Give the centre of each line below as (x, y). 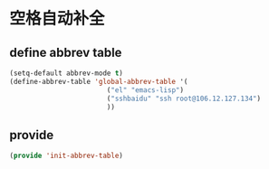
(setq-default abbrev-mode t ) (67, 73)
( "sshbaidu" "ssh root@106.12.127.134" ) (183, 99)
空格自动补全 (58, 19)
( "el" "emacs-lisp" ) (145, 90)
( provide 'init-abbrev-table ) (67, 156)
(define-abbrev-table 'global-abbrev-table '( (99, 81)
